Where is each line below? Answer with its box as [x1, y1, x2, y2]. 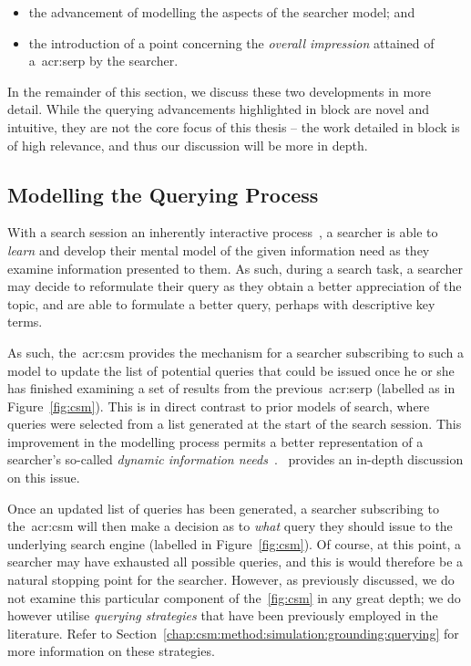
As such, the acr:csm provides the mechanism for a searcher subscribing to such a [7, 342, 464, 361]
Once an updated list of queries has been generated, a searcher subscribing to [7, 498, 439, 517]
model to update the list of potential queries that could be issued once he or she [7, 360, 455, 380]
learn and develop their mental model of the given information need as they [7, 240, 430, 259]
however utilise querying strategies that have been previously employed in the [7, 606, 438, 625]
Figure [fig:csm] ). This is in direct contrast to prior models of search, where [7, 396, 430, 415]
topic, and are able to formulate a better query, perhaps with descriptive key [7, 294, 435, 313]
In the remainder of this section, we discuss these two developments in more [7, 81, 431, 100]
